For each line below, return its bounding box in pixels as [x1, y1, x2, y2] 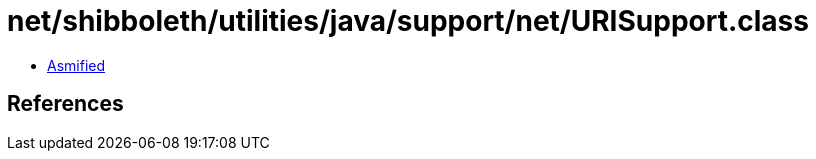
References [7, 91, 124, 117]
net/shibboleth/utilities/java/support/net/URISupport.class [7, 4, 809, 38]
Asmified [47, 56, 106, 74]
